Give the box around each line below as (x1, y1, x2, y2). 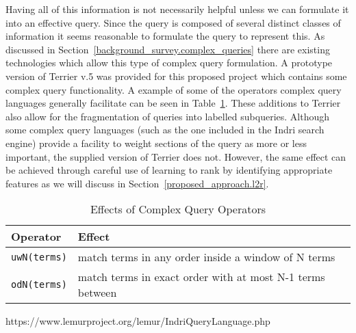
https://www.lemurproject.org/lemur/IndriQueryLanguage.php (5, 314, 270, 328)
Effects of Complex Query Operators (90, 201, 266, 217)
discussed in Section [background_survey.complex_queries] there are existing (5, 42, 330, 56)
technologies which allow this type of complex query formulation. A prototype (5, 55, 333, 70)
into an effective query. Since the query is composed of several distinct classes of (5, 15, 341, 29)
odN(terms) (11, 279, 67, 291)
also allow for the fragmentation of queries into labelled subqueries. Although (5, 109, 330, 123)
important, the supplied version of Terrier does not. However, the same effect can (5, 149, 346, 163)
